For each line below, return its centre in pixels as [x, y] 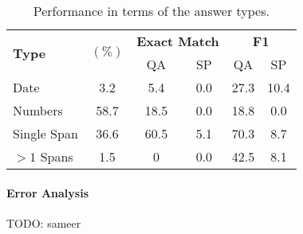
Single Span [45, 133]
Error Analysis [47, 192]
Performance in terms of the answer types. [151, 11]
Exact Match [178, 41]
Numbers [38, 110]
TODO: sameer [44, 222]
